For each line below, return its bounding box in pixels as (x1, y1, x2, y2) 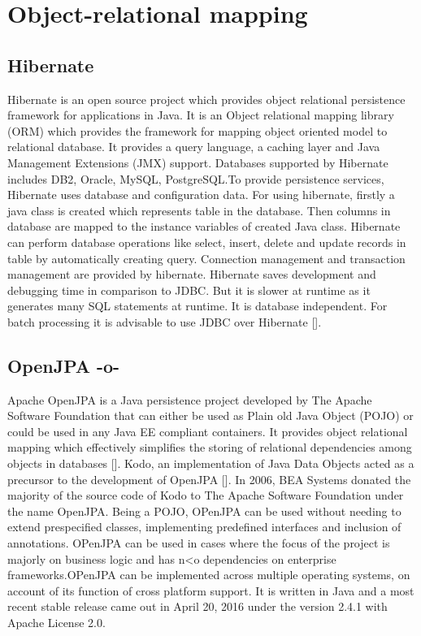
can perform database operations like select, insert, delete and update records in (7, 233, 406, 250)
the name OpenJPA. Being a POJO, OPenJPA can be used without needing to (7, 502, 401, 519)
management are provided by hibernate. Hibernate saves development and (7, 266, 376, 283)
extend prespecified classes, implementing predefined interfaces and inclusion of (7, 518, 401, 535)
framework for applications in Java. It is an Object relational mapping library (7, 106, 394, 123)
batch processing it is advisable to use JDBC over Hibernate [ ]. (7, 313, 322, 330)
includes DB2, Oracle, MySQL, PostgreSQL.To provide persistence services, (7, 170, 384, 187)
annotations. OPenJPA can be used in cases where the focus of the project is (7, 534, 390, 552)
